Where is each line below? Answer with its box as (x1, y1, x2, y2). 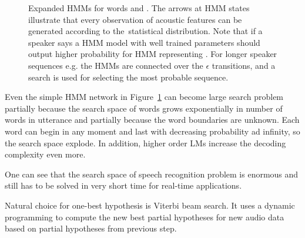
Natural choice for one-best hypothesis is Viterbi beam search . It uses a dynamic (5, 199, 295, 211)
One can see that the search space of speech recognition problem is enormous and (5, 167, 299, 180)
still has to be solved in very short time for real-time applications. (5, 179, 242, 192)
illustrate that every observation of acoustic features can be (28, 13, 242, 25)
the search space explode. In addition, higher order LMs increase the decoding (5, 136, 286, 149)
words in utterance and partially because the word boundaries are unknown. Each (5, 113, 300, 126)
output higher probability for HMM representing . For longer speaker (28, 48, 277, 60)
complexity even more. (5, 148, 86, 160)
